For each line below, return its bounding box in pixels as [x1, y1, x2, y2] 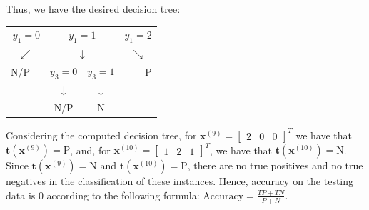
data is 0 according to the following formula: [6, 187, 200, 202]
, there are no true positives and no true [187, 158, 363, 173]
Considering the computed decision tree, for [6, 127, 197, 142]
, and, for [70, 142, 111, 157]
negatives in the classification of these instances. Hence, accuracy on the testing [6, 174, 354, 189]
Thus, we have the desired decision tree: [6, 1, 181, 16]
